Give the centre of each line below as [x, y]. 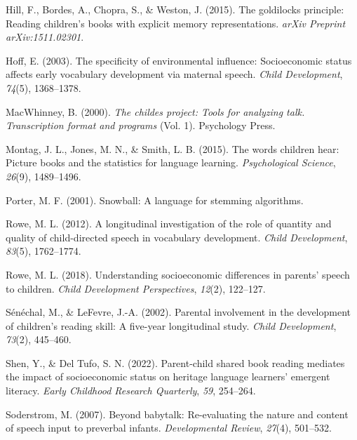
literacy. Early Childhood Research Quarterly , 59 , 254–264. [131, 391]
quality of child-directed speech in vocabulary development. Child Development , [177, 237]
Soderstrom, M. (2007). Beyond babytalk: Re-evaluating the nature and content [177, 414]
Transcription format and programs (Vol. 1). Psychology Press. [141, 125]
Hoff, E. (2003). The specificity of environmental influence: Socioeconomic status [179, 60]
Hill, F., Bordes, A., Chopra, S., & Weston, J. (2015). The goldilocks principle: [175, 9]
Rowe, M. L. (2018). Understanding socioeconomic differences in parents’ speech [178, 274]
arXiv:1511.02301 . [45, 37]
